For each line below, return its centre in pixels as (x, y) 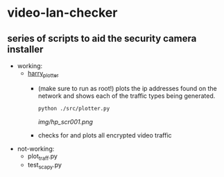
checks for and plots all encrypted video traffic (105, 135)
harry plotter (43, 74)
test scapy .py (45, 166)
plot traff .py (42, 157)
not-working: (36, 149)
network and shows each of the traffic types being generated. (127, 96)
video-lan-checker (62, 13)
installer (25, 49)
